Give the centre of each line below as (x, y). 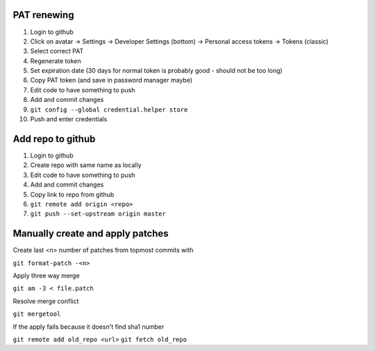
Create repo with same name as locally (86, 165)
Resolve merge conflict (46, 301)
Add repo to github (54, 139)
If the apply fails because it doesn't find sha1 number (89, 327)
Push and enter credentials (69, 119)
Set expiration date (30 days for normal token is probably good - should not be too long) (156, 71)
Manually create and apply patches (91, 233)
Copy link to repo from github (72, 194)
